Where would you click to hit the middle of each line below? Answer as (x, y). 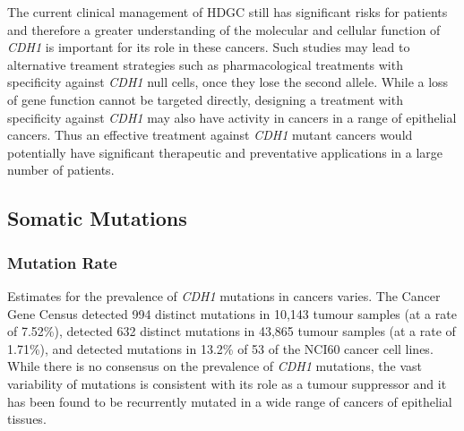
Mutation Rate (62, 262)
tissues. (27, 419)
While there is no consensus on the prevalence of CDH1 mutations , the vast (215, 366)
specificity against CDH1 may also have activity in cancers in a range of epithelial (232, 117)
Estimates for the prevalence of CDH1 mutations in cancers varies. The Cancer (224, 295)
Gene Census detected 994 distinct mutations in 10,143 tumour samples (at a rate (232, 313)
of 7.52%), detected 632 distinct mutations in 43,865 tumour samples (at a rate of (232, 331)
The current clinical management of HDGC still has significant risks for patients (228, 12)
